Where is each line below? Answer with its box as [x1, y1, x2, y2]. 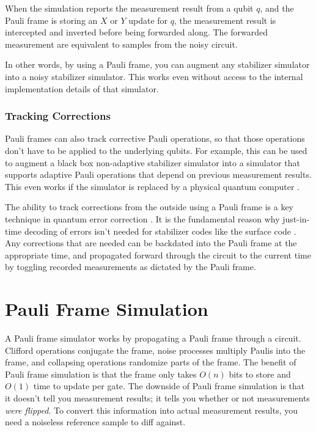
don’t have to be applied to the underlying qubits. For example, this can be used [5, 144, 307, 156]
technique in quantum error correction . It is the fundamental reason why [5, 212, 280, 225]
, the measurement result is [174, 13, 276, 26]
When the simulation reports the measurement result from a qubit [5, 2, 254, 14]
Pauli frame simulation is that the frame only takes [5, 367, 197, 380]
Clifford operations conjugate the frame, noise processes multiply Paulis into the [5, 343, 306, 356]
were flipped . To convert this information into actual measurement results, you [5, 403, 298, 416]
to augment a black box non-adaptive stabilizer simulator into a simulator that [5, 156, 300, 169]
